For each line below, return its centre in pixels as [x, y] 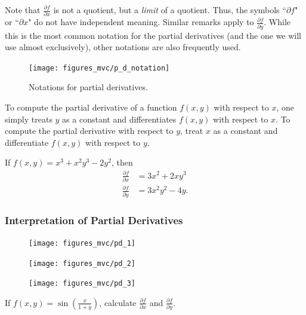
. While [277, 22]
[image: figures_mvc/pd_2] [82, 263]
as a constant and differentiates [119, 119]
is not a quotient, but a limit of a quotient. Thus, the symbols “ [170, 10]
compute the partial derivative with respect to [89, 131]
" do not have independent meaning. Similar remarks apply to [141, 22]
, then [122, 162]
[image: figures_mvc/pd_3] [82, 284]
